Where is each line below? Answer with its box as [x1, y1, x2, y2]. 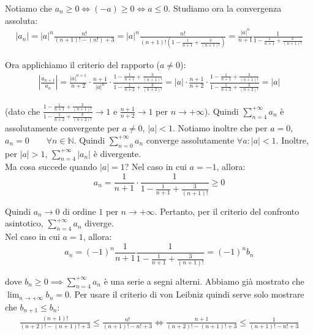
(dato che [5, 104, 40, 117]
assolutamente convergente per [5, 121, 119, 134]
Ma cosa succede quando [5, 160, 97, 173]
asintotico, [5, 217, 43, 229]
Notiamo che [5, 2, 52, 14]
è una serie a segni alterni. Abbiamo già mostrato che [104, 274, 304, 287]
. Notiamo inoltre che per [173, 121, 268, 134]
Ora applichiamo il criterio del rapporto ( [5, 58, 160, 71]
